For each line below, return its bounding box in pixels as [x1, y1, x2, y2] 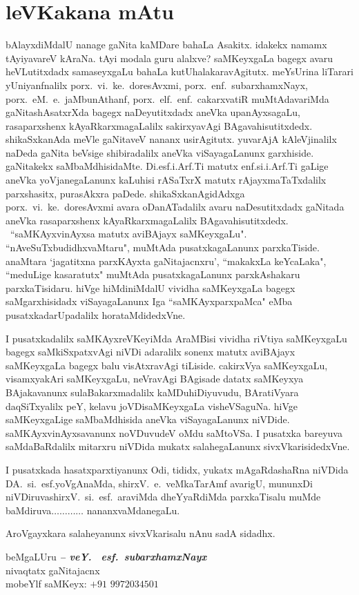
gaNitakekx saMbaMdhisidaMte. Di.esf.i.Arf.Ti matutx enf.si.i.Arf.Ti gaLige [6, 159, 329, 173]
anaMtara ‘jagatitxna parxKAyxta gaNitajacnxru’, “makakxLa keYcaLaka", [6, 253, 327, 268]
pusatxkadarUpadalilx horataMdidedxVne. [6, 308, 186, 322]
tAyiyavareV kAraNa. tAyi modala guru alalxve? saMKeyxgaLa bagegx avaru [6, 50, 333, 65]
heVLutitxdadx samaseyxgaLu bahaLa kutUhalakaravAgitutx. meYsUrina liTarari [6, 64, 353, 79]
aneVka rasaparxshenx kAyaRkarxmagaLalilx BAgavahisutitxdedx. [6, 213, 289, 227]
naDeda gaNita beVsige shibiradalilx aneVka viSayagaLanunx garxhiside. [6, 145, 314, 159]
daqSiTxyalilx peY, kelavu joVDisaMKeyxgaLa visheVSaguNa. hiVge [6, 398, 298, 413]
